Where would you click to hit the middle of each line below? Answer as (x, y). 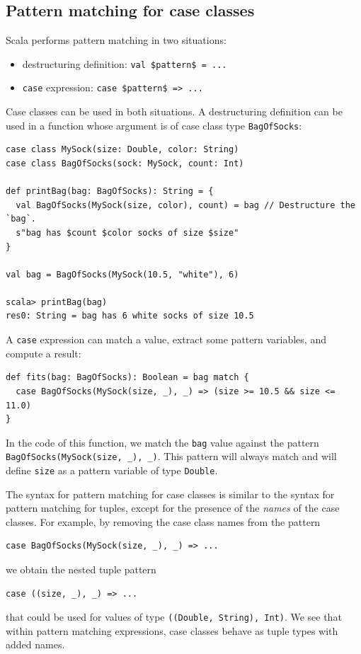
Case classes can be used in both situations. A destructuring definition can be (174, 111)
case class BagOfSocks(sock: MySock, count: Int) (125, 163)
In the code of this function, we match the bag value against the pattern (162, 442)
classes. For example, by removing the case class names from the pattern (163, 521)
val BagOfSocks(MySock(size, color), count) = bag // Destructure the (185, 205)
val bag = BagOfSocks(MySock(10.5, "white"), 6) (122, 274)
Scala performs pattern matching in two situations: (116, 40)
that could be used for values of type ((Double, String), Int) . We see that (174, 617)
